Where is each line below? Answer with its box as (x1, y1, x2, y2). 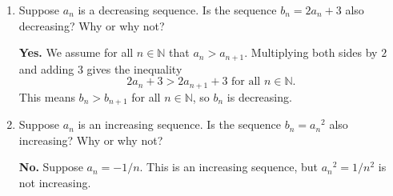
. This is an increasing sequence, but (139, 158, 318, 175)
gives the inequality (86, 60, 182, 77)
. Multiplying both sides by (244, 44, 378, 61)
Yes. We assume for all (18, 44, 134, 61)
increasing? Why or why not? (18, 131, 163, 148)
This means (18, 88, 75, 105)
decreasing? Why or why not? (18, 17, 165, 34)
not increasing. (18, 174, 91, 190)
